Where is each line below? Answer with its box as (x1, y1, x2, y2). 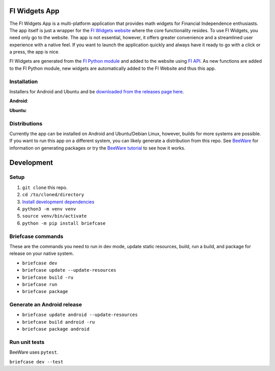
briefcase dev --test (9, 359, 64, 364)
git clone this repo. (22, 184, 68, 191)
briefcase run (22, 281, 58, 287)
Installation (9, 78, 38, 85)
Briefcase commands (9, 232, 64, 240)
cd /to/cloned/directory (22, 192, 84, 198)
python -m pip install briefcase (22, 220, 106, 226)
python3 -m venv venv (22, 206, 76, 212)
